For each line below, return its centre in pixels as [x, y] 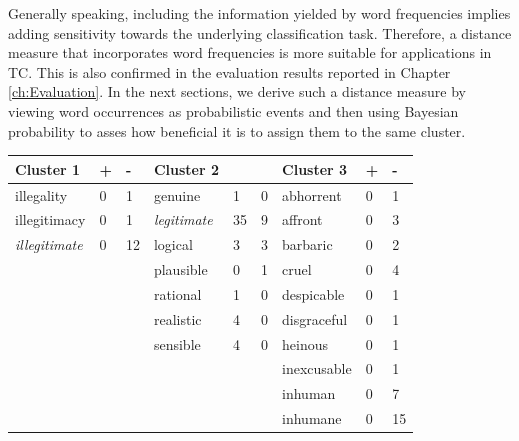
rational [177, 293]
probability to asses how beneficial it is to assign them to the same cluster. [237, 130]
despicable [313, 293]
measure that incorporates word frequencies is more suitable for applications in [250, 52]
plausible [180, 269]
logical [173, 244]
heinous [305, 343]
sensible [177, 343]
